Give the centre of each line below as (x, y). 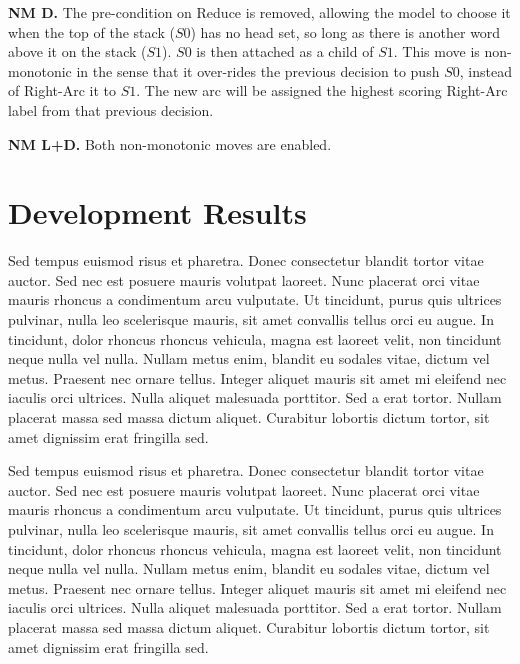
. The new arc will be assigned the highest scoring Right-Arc (322, 90)
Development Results (157, 212)
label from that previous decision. (111, 109)
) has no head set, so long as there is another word (345, 31)
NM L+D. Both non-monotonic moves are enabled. (170, 143)
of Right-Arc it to (62, 90)
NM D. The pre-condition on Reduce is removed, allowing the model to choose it (259, 12)
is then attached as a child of (285, 51)
